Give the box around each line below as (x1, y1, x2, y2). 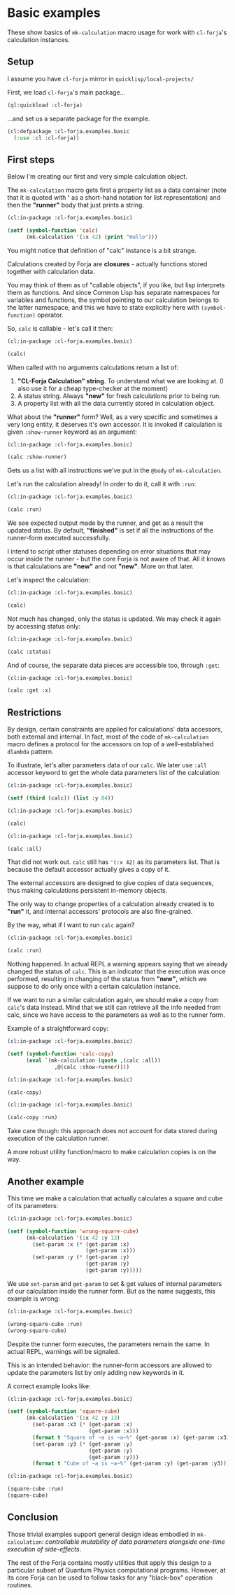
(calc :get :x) (7, 687, 52, 694)
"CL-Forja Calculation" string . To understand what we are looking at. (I (17, 376, 224, 385)
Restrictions (7, 706, 62, 718)
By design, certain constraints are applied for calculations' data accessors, (7, 725, 222, 734)
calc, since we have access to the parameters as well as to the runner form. (7, 1011, 225, 1019)
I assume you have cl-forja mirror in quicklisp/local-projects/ (7, 74, 194, 83)
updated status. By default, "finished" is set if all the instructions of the (7, 526, 214, 535)
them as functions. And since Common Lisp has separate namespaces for (7, 288, 220, 296)
